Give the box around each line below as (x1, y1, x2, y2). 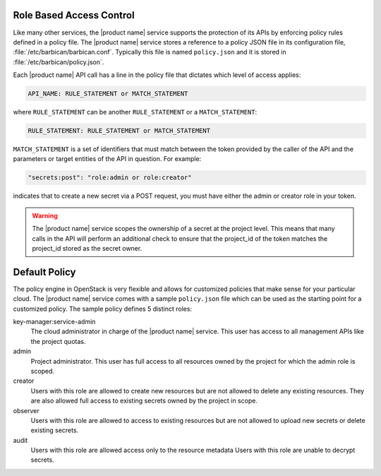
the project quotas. (30, 337, 86, 345)
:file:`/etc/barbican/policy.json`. (13, 57, 104, 66)
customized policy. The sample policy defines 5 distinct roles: (13, 304, 193, 313)
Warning (32, 211, 58, 220)
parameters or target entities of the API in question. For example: (13, 155, 202, 163)
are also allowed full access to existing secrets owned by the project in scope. (30, 396, 258, 405)
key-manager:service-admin (13, 318, 96, 326)
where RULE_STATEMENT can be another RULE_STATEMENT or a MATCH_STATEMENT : (13, 108, 258, 117)
